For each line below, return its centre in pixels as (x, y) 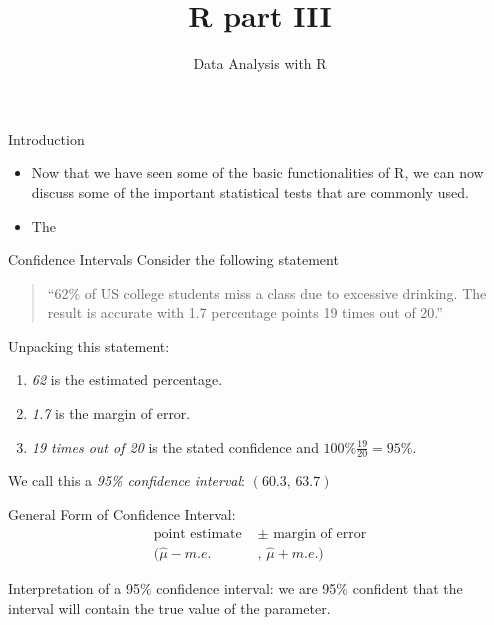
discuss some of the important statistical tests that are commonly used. (250, 191)
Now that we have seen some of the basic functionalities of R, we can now (257, 172)
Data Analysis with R (260, 63)
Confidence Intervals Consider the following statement (173, 259)
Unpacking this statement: (89, 345)
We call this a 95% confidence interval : (127, 480)
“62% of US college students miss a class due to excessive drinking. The (267, 292)
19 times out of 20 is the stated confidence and (175, 446)
